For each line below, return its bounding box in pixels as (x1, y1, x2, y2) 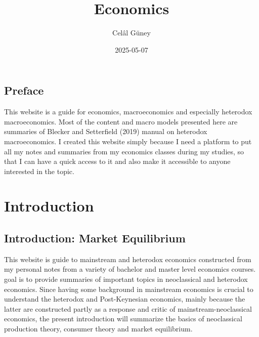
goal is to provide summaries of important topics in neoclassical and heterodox (4, 274, 248, 284)
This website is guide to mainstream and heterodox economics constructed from (4, 254, 251, 264)
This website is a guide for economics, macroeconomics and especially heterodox (4, 106, 252, 117)
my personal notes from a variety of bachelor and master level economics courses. (4, 264, 256, 274)
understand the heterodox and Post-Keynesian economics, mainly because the (4, 293, 245, 304)
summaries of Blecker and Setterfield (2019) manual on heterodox (4, 126, 207, 137)
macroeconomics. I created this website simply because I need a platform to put (4, 136, 252, 146)
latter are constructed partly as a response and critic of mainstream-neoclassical (4, 303, 252, 314)
